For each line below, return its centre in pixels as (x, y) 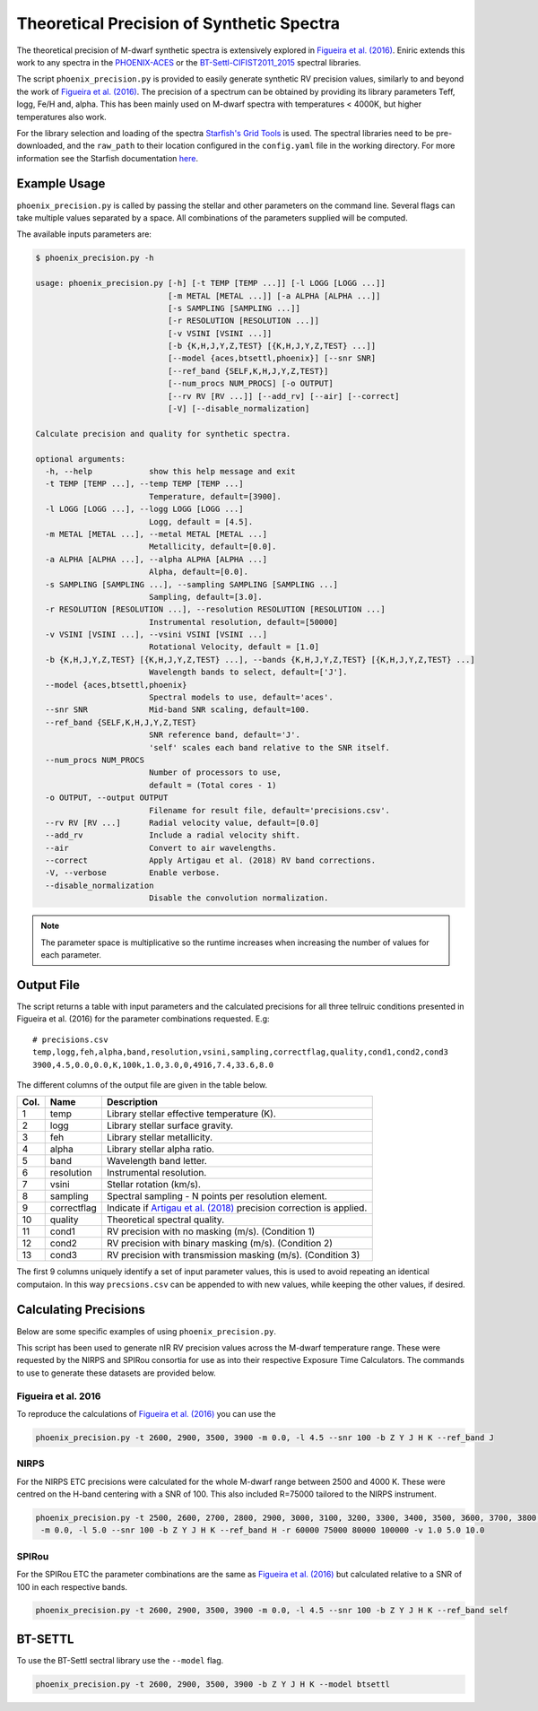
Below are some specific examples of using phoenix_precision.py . (147, 1331)
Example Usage (61, 184)
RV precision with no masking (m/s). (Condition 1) (211, 1231)
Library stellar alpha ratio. (161, 1150)
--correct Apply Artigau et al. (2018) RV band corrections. (211, 860)
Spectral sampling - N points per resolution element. (217, 1196)
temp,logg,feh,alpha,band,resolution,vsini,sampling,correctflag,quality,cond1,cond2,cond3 (240, 1052)
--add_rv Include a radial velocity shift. (173, 835)
